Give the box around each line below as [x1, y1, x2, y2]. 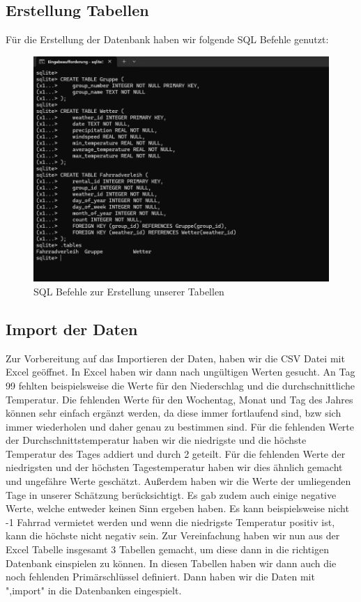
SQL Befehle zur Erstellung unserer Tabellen [33, 284, 224, 298]
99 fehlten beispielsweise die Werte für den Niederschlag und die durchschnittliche [6, 378, 355, 392]
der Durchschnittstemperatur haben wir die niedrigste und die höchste [6, 433, 307, 447]
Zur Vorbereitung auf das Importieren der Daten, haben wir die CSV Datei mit [6, 350, 345, 365]
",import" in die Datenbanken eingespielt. [6, 582, 182, 597]
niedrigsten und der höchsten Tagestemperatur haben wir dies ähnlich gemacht [6, 460, 343, 474]
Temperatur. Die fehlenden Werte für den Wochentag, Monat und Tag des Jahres [6, 392, 353, 406]
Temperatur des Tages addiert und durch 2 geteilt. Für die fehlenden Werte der [6, 446, 346, 461]
